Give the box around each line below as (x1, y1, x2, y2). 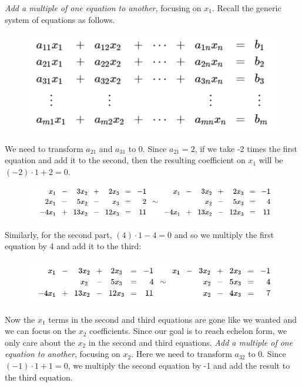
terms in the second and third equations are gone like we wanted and (48, 313, 297, 325)
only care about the (5, 336, 75, 348)
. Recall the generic (212, 2, 281, 14)
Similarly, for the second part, (5, 228, 112, 240)
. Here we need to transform (131, 348, 232, 360)
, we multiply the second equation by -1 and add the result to (68, 359, 290, 372)
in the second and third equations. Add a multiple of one (88, 336, 293, 348)
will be (259, 154, 283, 166)
